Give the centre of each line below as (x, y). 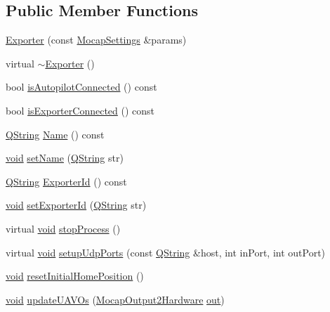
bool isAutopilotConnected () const (81, 87)
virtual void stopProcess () (63, 228)
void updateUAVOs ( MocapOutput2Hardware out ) (115, 299)
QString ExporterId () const (66, 181)
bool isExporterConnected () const (80, 110)
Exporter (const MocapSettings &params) (96, 40)
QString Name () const (55, 134)
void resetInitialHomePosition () (75, 276)
